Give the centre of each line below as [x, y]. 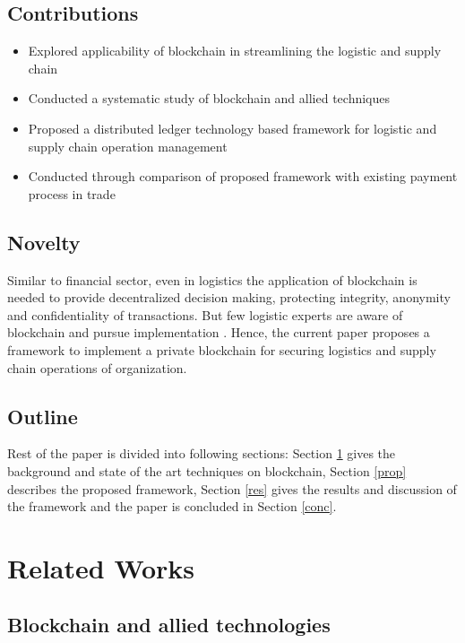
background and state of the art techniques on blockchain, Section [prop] [207, 470]
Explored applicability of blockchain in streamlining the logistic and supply [235, 51]
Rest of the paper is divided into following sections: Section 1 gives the [202, 453]
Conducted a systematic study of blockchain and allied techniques [209, 98]
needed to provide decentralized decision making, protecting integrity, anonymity [229, 297]
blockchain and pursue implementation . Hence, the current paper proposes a [219, 332]
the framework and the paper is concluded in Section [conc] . [172, 506]
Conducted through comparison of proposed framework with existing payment [243, 176]
